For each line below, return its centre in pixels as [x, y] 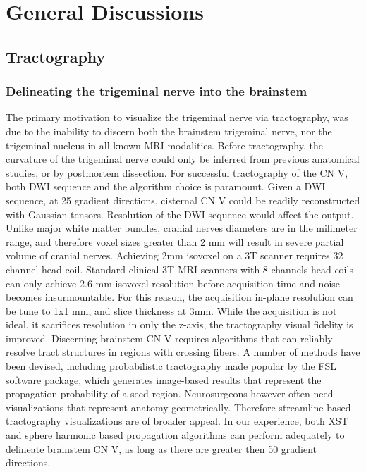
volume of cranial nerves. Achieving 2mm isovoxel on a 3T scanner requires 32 [175, 255]
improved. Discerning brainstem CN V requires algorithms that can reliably [169, 338]
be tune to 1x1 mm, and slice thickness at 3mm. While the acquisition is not [171, 310]
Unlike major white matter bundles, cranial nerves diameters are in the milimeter [182, 228]
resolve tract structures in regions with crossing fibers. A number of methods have [183, 352]
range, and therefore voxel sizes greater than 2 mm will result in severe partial [175, 241]
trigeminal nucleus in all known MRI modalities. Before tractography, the [164, 145]
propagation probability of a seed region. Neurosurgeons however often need [170, 393]
